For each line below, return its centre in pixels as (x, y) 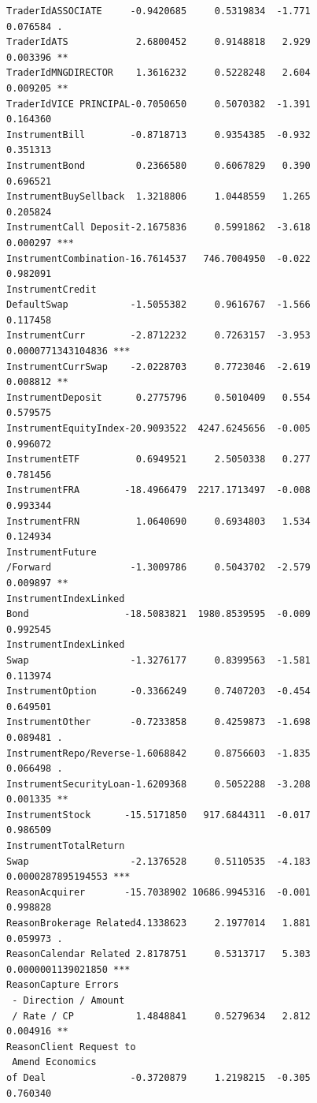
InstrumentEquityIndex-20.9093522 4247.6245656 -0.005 (158, 429)
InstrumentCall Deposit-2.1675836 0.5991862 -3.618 (158, 228)
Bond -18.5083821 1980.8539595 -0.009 (158, 614)
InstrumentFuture (52, 552)
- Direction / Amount (68, 1000)
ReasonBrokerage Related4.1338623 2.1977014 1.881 (158, 924)
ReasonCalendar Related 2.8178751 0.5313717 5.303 (158, 954)
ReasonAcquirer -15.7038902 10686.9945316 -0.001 (158, 892)
